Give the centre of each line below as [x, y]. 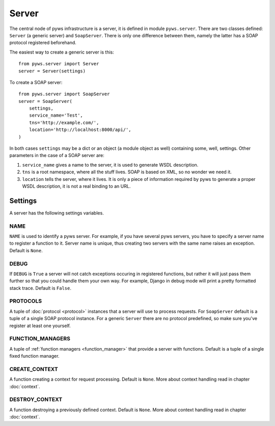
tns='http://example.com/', [64, 123]
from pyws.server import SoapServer [64, 94]
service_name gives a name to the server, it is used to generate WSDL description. [110, 165]
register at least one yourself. [40, 326]
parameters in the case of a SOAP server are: [57, 155]
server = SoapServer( [45, 101]
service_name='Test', [56, 115]
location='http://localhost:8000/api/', [80, 130]
